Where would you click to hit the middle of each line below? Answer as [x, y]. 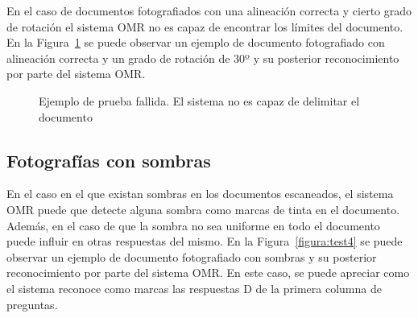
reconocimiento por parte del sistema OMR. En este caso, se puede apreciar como [208, 273]
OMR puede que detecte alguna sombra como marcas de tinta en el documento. [203, 209]
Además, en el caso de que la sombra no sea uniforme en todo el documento [193, 225]
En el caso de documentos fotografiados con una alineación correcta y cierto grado [209, 10]
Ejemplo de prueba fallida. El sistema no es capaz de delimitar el [199, 100]
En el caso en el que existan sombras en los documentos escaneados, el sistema [200, 194]
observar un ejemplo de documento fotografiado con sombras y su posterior [192, 256]
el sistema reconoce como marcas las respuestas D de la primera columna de [194, 288]
